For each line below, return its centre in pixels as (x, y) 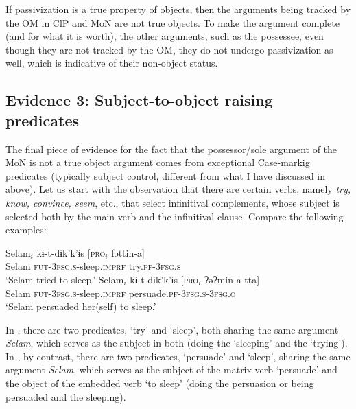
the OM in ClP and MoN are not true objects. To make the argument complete (173, 22)
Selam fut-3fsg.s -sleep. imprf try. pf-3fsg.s (93, 266)
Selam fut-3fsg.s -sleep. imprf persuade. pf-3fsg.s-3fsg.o (121, 293)
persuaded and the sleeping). (66, 396)
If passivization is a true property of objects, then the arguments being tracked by (178, 9)
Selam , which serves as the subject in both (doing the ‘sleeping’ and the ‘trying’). (177, 343)
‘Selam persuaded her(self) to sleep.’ (81, 306)
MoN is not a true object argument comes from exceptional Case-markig (158, 162)
